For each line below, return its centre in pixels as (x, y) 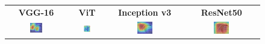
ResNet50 (221, 12)
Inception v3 (145, 12)
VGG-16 (36, 12)
